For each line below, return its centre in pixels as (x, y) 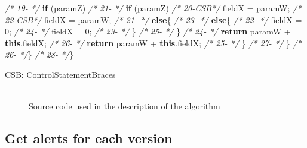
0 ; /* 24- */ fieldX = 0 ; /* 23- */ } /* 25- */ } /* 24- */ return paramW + (148, 31)
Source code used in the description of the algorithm (125, 106)
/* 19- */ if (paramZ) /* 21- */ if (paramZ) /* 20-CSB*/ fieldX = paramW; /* (153, 8)
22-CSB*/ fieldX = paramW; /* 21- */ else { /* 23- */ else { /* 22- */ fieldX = (153, 19)
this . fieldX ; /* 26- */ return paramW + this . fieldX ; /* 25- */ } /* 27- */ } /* (153, 42)
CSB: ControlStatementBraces (60, 74)
